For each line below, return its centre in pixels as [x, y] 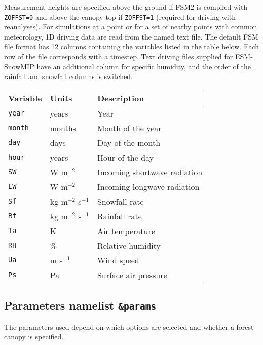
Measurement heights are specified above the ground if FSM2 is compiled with [126, 7]
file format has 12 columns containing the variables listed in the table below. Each [132, 46]
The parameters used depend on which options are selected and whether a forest [129, 327]
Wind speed [118, 260]
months [63, 128]
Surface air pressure [132, 275]
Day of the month [129, 142]
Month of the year [129, 128]
